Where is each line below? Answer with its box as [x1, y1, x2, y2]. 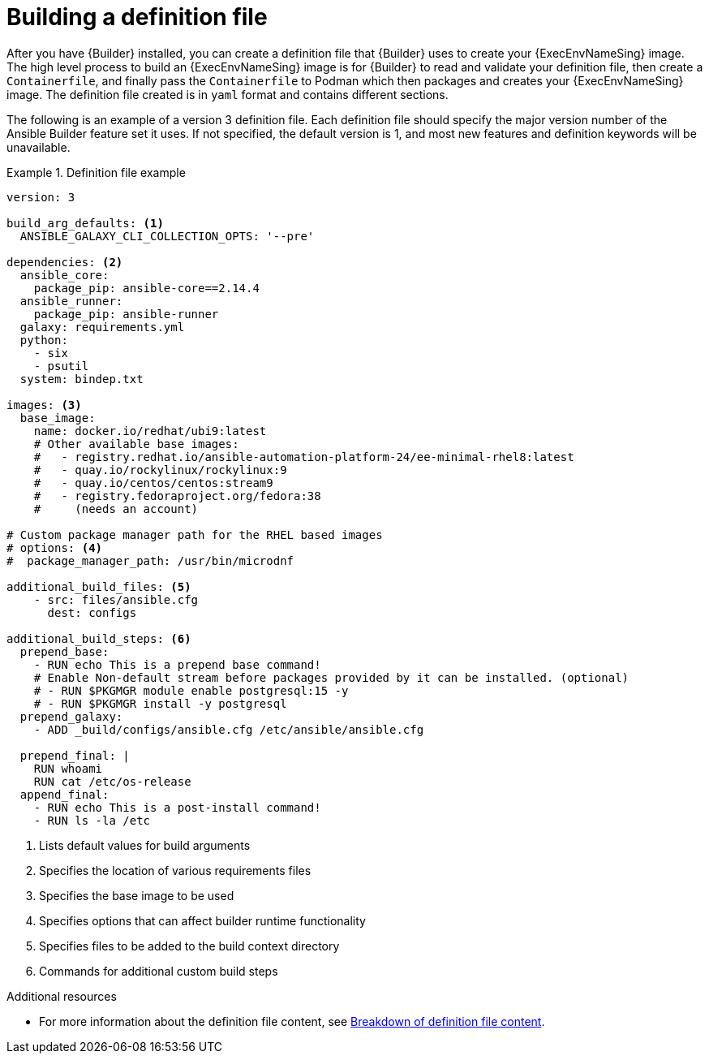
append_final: [19, 787, 110, 801]
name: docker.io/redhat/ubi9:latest [33, 424, 267, 437]
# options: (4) [6, 541, 103, 554]
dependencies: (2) [6, 255, 123, 269]
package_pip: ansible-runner [33, 307, 219, 321]
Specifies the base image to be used [39, 888, 234, 903]
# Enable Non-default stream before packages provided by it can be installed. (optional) [33, 670, 630, 684]
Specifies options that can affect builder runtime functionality [39, 913, 366, 928]
